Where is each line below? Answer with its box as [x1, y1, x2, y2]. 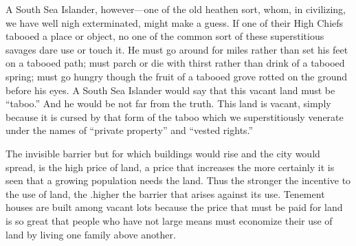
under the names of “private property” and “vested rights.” [5, 123, 254, 137]
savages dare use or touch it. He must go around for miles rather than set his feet [5, 42, 348, 56]
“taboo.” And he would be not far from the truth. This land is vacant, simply [5, 96, 331, 111]
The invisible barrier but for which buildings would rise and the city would [5, 146, 320, 160]
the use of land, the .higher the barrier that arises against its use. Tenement [5, 186, 325, 201]
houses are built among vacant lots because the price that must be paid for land [5, 200, 343, 214]
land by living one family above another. [5, 227, 176, 241]
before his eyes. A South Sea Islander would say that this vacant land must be [5, 82, 335, 97]
